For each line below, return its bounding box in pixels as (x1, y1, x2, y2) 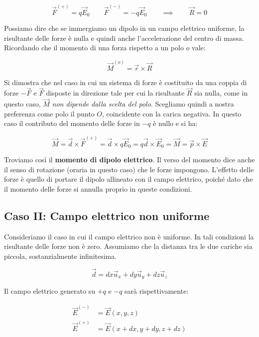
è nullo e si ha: (153, 118, 198, 128)
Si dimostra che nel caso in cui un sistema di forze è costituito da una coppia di (4, 77, 247, 87)
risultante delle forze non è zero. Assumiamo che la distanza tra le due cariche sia (4, 241, 253, 251)
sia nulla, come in (194, 88, 248, 98)
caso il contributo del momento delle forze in (4, 118, 140, 128)
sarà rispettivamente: (125, 286, 189, 296)
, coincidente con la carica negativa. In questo (102, 108, 242, 118)
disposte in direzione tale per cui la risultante (46, 88, 185, 98)
